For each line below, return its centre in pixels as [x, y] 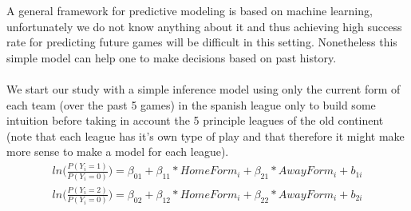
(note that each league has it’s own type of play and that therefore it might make [205, 135]
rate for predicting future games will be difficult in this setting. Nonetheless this [202, 42]
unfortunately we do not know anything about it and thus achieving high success [204, 26]
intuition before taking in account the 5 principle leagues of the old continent [195, 120]
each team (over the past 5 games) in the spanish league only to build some [191, 104]
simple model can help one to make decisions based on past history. [172, 57]
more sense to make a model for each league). [118, 151]
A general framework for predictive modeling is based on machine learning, [190, 10]
